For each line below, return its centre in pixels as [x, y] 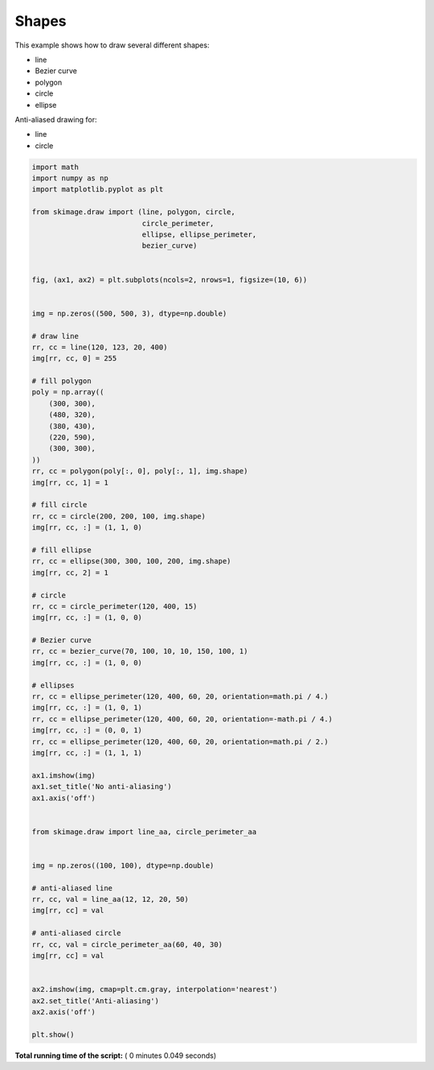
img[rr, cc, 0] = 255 [74, 359]
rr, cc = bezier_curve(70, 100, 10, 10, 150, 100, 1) [140, 651]
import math [55, 167]
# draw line [55, 336]
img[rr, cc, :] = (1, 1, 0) [87, 528]
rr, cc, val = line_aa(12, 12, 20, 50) [110, 899]
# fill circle [59, 505]
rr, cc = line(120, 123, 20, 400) [100, 347]
